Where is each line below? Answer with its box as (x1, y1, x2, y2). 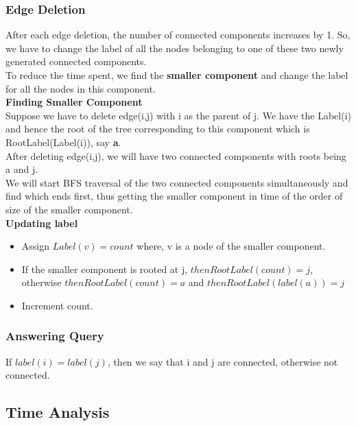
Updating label (5, 215, 78, 230)
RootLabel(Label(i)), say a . (5, 134, 121, 149)
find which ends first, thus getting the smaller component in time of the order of (5, 189, 343, 203)
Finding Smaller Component (5, 95, 143, 109)
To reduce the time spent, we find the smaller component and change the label (5, 68, 348, 82)
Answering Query (5, 327, 104, 344)
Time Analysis (5, 401, 110, 423)
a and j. (5, 162, 38, 176)
